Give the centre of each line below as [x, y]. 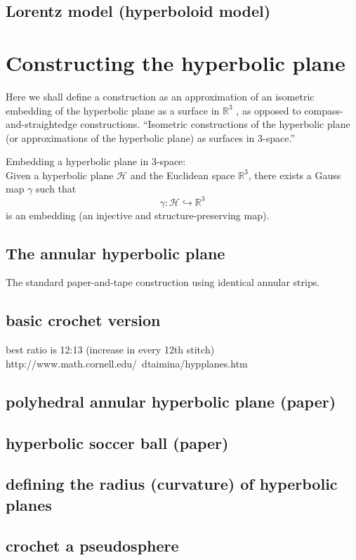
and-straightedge [41, 124]
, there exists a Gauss [295, 175]
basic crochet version [83, 320]
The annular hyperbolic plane [116, 253]
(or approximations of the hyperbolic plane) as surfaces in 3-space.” [150, 137]
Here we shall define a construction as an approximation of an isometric [160, 96]
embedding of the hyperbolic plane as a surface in [113, 110]
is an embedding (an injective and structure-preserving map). [138, 215]
